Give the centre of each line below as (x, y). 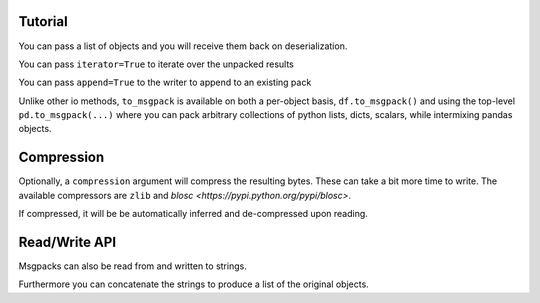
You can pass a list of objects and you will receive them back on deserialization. (183, 46)
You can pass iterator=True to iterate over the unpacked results (156, 64)
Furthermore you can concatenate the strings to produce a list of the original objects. (193, 284)
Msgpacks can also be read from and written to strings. (132, 266)
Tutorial (43, 21)
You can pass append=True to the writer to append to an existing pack (165, 82)
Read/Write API (67, 241)
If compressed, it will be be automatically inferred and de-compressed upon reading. (193, 214)
